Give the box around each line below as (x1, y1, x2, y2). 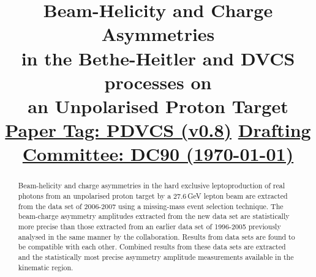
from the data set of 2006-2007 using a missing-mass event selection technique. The (18, 201, 284, 211)
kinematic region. (18, 262, 73, 272)
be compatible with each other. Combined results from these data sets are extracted (18, 242, 286, 252)
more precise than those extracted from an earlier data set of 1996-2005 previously (18, 221, 281, 231)
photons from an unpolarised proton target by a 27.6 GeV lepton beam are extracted (18, 190, 288, 201)
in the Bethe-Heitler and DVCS (21, 45, 295, 70)
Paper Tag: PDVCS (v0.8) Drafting (5, 117, 311, 142)
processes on (104, 69, 212, 94)
